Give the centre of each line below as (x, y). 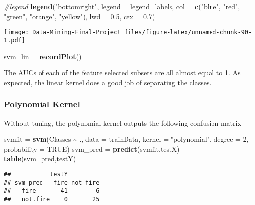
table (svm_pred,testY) (40, 158)
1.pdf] (15, 40)
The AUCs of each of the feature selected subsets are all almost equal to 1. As (122, 73)
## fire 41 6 (52, 191)
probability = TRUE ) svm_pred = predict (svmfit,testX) (92, 149)
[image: (17, 32)
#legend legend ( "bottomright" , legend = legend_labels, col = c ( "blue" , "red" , (122, 6)
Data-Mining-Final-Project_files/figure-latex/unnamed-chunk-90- (142, 32)
